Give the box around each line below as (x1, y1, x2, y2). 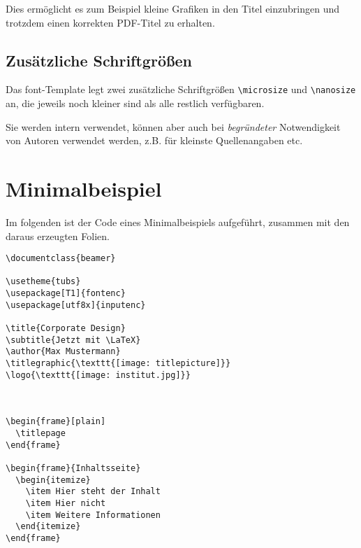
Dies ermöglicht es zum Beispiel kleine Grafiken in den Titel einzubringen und (6, 1, 339, 15)
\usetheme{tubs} (6, 276, 81, 287)
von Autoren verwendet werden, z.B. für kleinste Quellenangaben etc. (6, 133, 303, 148)
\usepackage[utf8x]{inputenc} (6, 300, 146, 310)
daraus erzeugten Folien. (6, 228, 110, 243)
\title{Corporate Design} (6, 323, 126, 334)
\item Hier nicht (25, 498, 106, 508)
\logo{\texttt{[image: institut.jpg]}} (6, 370, 191, 380)
